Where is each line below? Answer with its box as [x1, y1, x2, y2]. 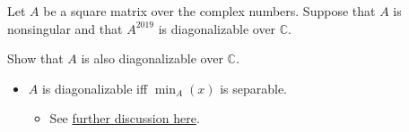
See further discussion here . [49, 109, 200, 128]
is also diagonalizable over [81, 49, 223, 68]
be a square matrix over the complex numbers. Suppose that [43, 2, 376, 20]
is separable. [220, 78, 288, 97]
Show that [7, 49, 64, 68]
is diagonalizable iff [41, 78, 148, 97]
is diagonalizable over [158, 19, 276, 37]
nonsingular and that [7, 19, 123, 37]
